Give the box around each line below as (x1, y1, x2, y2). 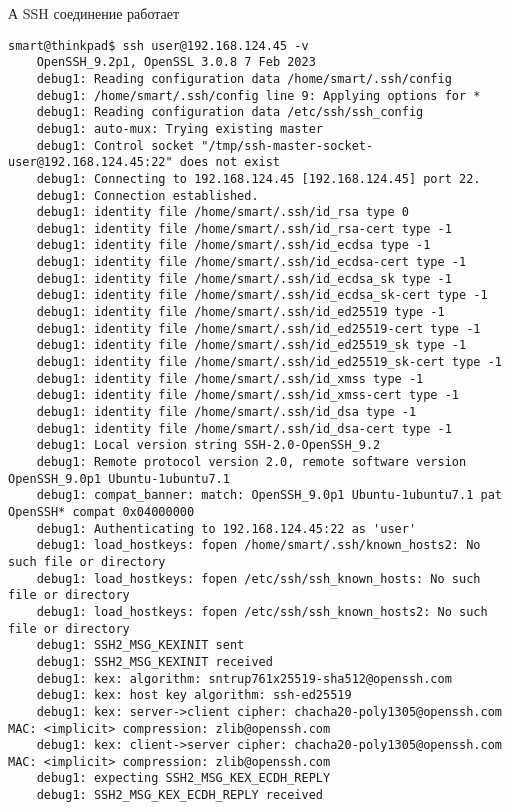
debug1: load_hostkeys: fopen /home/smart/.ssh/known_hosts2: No (36, 538, 481, 553)
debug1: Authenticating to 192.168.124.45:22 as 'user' (36, 521, 417, 536)
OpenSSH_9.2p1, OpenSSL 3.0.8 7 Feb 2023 (36, 55, 316, 70)
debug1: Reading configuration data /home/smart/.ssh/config (36, 71, 452, 86)
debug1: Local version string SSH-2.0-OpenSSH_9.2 (36, 438, 381, 453)
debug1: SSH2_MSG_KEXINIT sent (36, 638, 245, 653)
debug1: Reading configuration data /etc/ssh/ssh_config (36, 105, 424, 120)
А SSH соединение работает (8, 3, 180, 23)
